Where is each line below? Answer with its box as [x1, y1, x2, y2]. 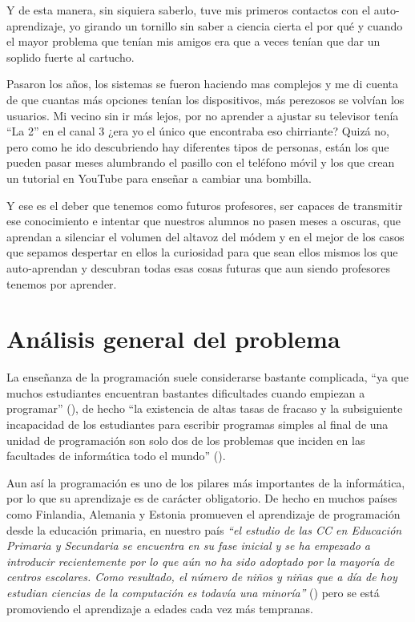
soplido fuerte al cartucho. [6, 48, 135, 65]
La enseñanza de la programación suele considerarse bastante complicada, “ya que [6, 369, 409, 386]
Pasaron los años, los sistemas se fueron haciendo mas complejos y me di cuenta [6, 75, 399, 92]
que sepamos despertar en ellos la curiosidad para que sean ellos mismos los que [6, 244, 398, 261]
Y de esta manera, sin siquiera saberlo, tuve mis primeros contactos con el [6, 2, 371, 18]
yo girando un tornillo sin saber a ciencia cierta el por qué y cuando [69, 17, 403, 34]
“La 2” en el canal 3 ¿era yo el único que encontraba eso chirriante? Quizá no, [6, 123, 389, 139]
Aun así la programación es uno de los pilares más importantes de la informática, [6, 474, 405, 491]
